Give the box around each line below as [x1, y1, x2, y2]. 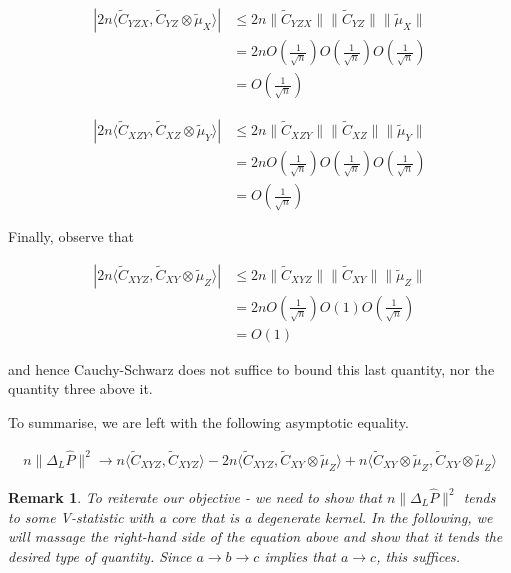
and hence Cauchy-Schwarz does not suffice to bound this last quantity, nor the [8, 358, 495, 379]
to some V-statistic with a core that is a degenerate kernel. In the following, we [8, 506, 493, 527]
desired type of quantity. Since [8, 545, 192, 566]
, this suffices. [376, 545, 461, 566]
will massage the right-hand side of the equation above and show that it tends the [8, 526, 503, 547]
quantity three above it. [8, 378, 153, 399]
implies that [264, 545, 336, 566]
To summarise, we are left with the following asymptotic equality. [8, 412, 409, 433]
